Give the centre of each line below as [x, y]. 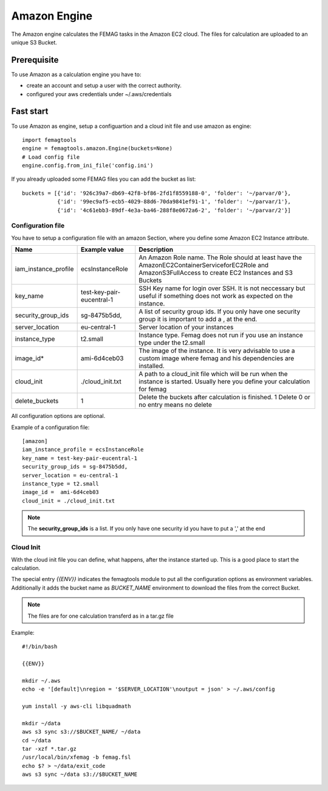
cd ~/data [36, 740]
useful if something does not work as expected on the [216, 296]
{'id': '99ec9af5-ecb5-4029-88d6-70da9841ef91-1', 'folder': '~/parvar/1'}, [174, 202]
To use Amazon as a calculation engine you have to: [76, 74]
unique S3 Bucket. [34, 42]
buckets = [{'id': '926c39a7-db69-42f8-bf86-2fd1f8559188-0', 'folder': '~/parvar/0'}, [157, 193]
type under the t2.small [172, 343]
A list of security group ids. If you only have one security [220, 312]
